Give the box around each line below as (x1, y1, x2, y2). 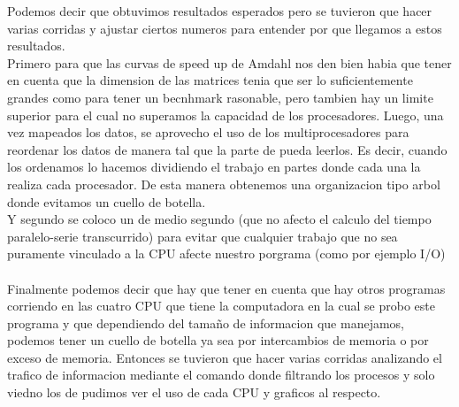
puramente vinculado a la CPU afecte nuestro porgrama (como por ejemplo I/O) (7, 244, 446, 263)
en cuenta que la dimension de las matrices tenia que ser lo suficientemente (7, 71, 413, 89)
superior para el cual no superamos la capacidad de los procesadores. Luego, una (7, 105, 444, 124)
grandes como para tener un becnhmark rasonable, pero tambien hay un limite (7, 88, 433, 106)
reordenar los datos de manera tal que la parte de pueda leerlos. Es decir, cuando (7, 140, 448, 158)
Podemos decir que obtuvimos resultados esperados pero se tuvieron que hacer (7, 2, 432, 19)
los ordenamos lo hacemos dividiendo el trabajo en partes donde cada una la (7, 157, 421, 176)
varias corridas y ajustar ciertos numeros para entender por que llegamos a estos (7, 19, 442, 37)
